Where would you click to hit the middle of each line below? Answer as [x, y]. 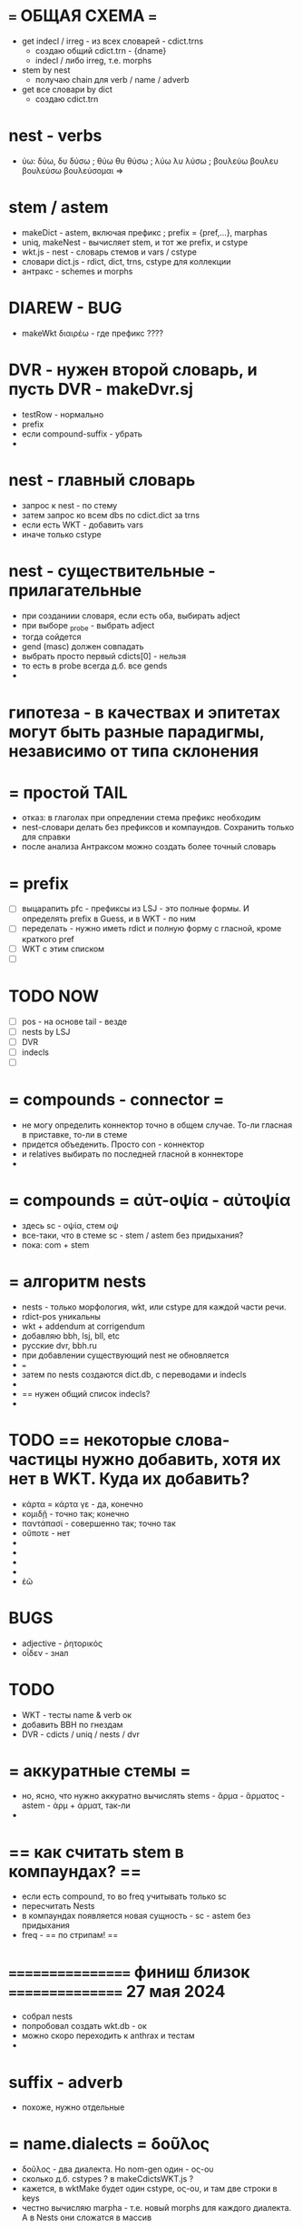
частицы [44, 1459]
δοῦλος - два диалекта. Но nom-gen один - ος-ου [117, 2169]
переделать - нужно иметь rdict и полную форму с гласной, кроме [151, 929]
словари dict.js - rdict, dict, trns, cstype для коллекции [126, 261]
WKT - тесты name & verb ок [77, 1714]
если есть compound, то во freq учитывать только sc [124, 1896]
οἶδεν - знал [45, 1652]
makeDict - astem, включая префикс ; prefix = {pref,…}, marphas [145, 232]
